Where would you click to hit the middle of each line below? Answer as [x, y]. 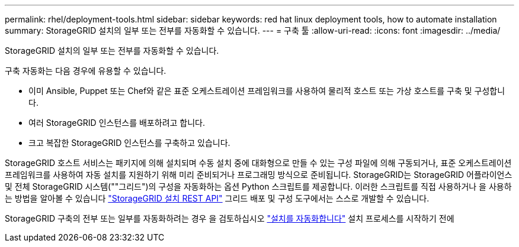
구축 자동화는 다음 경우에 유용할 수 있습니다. [86, 71]
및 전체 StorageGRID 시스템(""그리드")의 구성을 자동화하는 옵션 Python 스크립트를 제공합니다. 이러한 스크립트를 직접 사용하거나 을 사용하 [258, 186]
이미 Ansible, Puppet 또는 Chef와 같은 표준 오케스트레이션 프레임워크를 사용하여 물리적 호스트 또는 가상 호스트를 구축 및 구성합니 [267, 91]
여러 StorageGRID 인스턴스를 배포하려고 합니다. [117, 123]
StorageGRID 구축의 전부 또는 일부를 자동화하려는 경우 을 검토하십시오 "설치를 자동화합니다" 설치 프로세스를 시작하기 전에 [230, 218]
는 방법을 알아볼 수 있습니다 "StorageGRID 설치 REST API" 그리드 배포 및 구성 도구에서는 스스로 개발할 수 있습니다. [217, 198]
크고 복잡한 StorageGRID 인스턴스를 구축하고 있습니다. [129, 143]
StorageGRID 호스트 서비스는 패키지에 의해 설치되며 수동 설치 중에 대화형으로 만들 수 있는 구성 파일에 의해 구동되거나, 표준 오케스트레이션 [258, 163]
